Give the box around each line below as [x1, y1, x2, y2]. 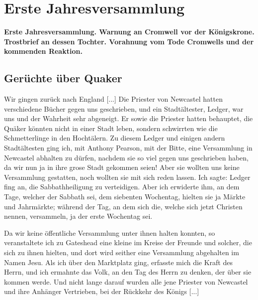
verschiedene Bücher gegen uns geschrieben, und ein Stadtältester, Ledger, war [4, 103, 244, 114]
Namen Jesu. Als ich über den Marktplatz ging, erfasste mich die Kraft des [4, 257, 233, 267]
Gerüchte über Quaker [4, 70, 122, 86]
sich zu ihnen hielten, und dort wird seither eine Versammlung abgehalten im [4, 247, 239, 258]
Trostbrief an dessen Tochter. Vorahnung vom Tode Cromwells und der [4, 36, 254, 46]
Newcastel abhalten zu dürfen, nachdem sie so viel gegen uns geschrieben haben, [4, 152, 249, 162]
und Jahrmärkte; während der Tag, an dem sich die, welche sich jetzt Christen [4, 201, 243, 211]
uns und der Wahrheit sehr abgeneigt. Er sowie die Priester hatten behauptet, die [4, 113, 253, 124]
